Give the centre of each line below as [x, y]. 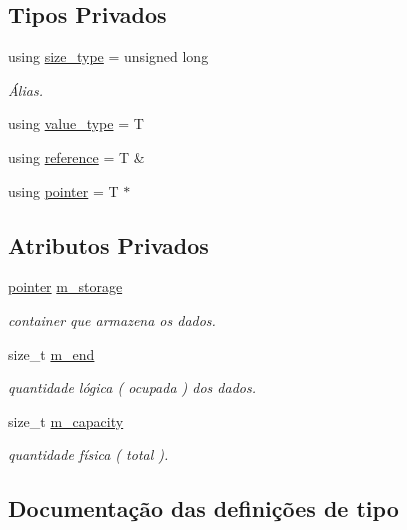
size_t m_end [51, 353]
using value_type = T [76, 123]
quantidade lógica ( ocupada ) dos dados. [132, 387]
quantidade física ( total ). [88, 454]
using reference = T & [76, 156]
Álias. [25, 89]
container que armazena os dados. [112, 319]
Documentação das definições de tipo [203, 508]
